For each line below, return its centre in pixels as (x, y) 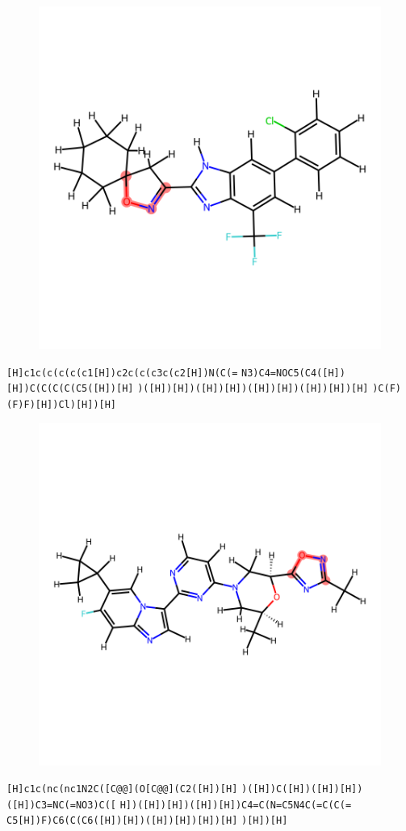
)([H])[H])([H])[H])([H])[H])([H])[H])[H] (253, 389)
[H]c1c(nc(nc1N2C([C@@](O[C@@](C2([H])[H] (122, 789)
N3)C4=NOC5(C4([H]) (293, 373)
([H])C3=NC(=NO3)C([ (62, 805)
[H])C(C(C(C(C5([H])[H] (70, 389)
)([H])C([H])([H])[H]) (302, 789)
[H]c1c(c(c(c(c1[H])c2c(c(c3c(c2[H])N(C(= (122, 373)
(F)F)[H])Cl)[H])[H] (62, 404)
